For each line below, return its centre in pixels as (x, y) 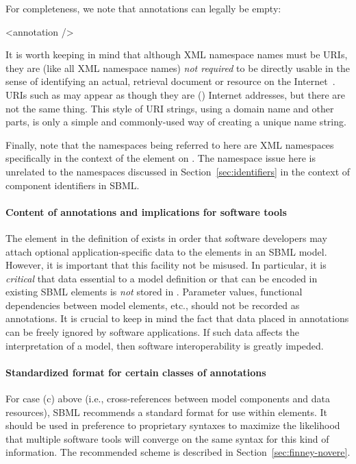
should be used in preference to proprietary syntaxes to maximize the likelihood (173, 425)
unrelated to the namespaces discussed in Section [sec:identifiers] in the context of (178, 171)
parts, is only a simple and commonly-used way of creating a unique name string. (176, 122)
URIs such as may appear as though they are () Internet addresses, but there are (175, 94)
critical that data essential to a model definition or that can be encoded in (162, 278)
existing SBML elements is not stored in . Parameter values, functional (154, 292)
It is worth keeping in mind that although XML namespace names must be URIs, (177, 54)
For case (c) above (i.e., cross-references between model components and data (168, 399)
